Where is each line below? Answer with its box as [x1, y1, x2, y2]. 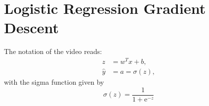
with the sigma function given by [4, 77, 104, 87]
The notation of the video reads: [4, 46, 102, 56]
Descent [4, 17, 59, 38]
